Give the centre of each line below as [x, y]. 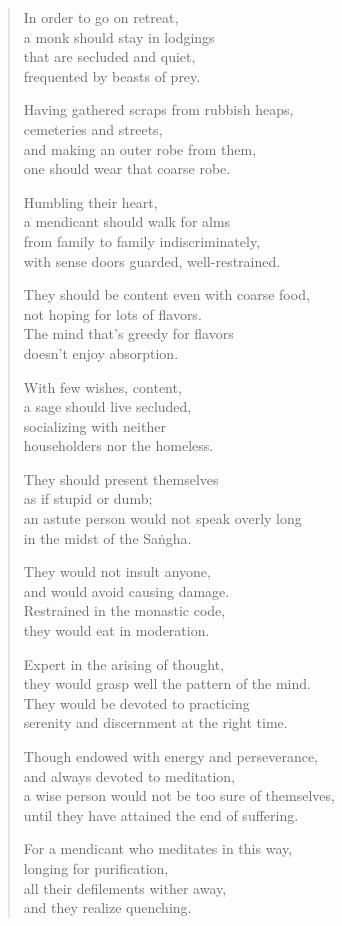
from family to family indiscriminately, [142, 240]
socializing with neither [94, 425]
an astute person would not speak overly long [162, 518]
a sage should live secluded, [107, 406]
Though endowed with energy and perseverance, [170, 756]
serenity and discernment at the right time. [155, 722]
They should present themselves [121, 478]
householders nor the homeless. [118, 445]
